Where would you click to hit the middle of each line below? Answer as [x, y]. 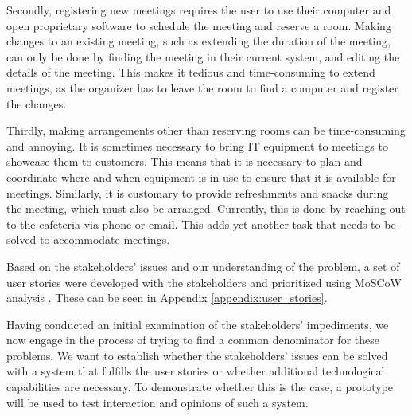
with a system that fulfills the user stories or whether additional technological [196, 371]
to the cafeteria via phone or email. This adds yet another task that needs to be [201, 224]
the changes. [37, 103]
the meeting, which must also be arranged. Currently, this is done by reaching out [206, 208]
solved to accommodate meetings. [88, 239]
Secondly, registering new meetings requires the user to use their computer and [199, 10]
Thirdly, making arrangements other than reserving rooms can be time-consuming [206, 130]
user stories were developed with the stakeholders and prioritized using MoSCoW [204, 282]
